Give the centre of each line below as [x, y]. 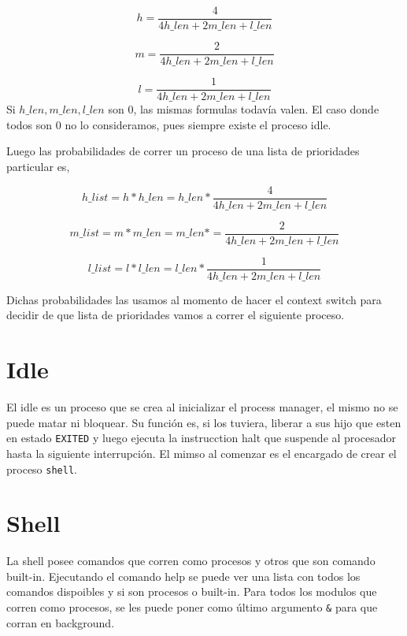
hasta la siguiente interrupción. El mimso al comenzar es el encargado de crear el [202, 453]
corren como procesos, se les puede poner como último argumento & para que [192, 607]
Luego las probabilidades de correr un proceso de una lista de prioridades [183, 151]
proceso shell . [42, 469]
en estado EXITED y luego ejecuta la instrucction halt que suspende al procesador [201, 438]
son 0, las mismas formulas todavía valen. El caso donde [244, 109]
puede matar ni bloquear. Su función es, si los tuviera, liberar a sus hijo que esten [204, 422]
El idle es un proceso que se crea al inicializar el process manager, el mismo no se [202, 407]
